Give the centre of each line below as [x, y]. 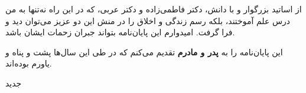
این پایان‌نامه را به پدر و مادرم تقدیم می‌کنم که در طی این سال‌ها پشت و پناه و [144, 52]
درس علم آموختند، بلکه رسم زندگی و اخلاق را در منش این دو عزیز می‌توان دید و [148, 20]
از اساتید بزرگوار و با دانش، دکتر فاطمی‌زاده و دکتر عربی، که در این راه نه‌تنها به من [154, 9]
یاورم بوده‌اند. [29, 63]
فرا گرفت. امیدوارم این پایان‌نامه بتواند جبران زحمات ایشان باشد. [120, 32]
